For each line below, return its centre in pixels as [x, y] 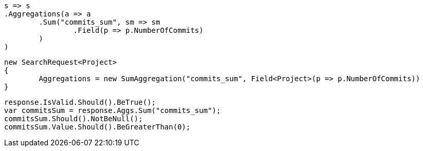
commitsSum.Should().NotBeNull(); [73, 119]
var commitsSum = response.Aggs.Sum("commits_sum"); [113, 110]
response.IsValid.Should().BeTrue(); [80, 102]
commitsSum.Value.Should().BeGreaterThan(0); [97, 127]
